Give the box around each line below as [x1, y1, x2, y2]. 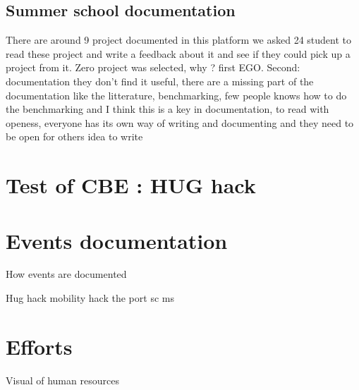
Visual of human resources [6, 372, 119, 387]
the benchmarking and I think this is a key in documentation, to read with [6, 102, 329, 116]
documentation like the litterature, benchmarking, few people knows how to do [6, 87, 347, 102]
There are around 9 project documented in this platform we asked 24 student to [6, 32, 352, 47]
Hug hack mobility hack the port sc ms [6, 291, 174, 305]
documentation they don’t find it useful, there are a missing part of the [6, 73, 314, 88]
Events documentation [6, 226, 228, 255]
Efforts [6, 331, 73, 360]
